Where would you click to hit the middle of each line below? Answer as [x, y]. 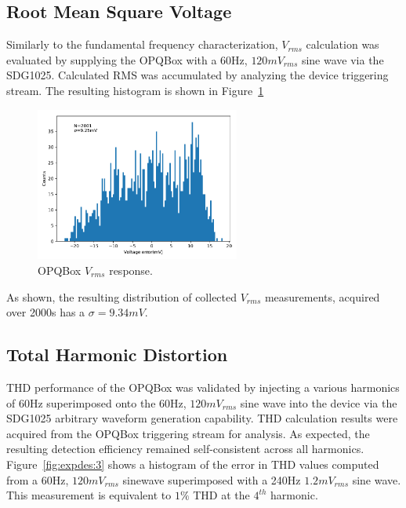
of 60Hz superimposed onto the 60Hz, [96, 402]
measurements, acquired [322, 296]
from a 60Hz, [38, 479]
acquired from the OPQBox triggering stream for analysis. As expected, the [188, 433]
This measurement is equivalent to [89, 495]
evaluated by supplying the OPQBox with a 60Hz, [127, 59]
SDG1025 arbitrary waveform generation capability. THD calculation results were [202, 418]
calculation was [343, 44]
